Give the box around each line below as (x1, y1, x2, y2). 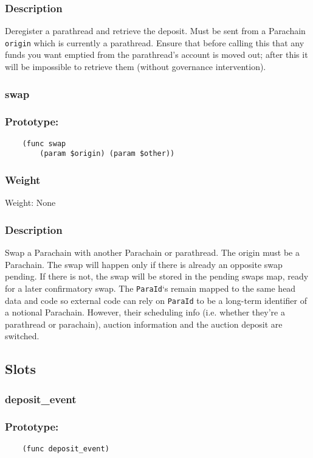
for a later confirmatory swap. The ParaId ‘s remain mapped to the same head (5, 281, 296, 294)
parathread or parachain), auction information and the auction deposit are (5, 317, 283, 330)
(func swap (22, 139, 66, 148)
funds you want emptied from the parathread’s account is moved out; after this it (5, 48, 308, 61)
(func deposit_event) (22, 444, 109, 453)
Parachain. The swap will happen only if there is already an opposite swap (5, 258, 283, 270)
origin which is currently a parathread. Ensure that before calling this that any (5, 36, 304, 49)
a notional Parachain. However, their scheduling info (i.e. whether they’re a (5, 306, 285, 319)
